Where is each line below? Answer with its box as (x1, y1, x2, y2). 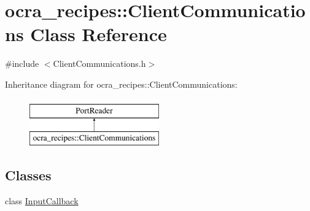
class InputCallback (5, 194, 79, 207)
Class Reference (30, 21, 167, 47)
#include (5, 57, 39, 70)
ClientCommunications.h (53, 57, 146, 70)
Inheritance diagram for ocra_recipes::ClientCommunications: (5, 77, 238, 90)
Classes (5, 166, 52, 185)
